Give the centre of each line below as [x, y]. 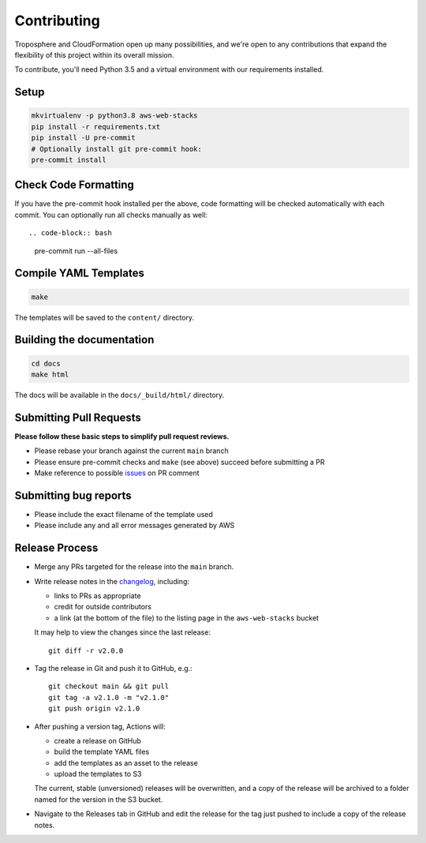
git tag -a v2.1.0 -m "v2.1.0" [109, 697]
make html [50, 374]
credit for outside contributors [103, 607]
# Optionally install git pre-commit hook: [117, 149]
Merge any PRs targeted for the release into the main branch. [134, 567]
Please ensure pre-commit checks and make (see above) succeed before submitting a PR [179, 462]
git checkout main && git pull [109, 686]
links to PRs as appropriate [97, 595]
